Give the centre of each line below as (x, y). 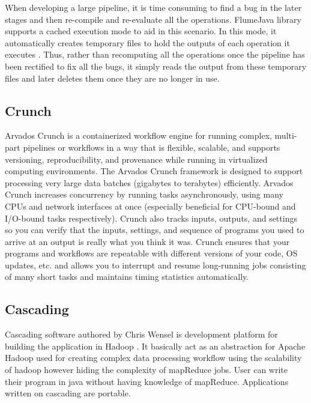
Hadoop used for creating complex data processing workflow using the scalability (153, 358)
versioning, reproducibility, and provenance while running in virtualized (136, 159)
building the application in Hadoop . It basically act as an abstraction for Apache (155, 346)
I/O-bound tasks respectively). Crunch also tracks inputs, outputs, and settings (151, 218)
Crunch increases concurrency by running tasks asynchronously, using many (144, 194)
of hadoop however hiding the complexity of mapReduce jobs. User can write (146, 370)
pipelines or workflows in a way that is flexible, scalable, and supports (152, 147)
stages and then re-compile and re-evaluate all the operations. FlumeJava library (153, 19)
